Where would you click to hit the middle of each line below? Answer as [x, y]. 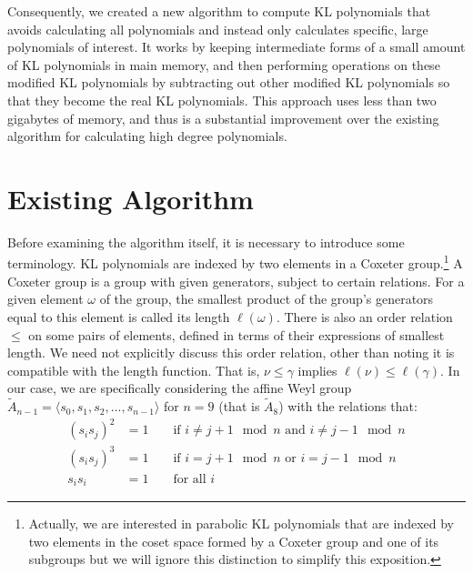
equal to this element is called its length [119, 316]
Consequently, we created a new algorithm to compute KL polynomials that [219, 11]
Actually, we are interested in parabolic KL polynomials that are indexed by [241, 524]
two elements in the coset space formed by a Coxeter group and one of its [234, 541]
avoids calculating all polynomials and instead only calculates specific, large [218, 29]
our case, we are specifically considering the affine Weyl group [180, 388]
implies [317, 370]
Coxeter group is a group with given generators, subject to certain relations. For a [236, 281]
